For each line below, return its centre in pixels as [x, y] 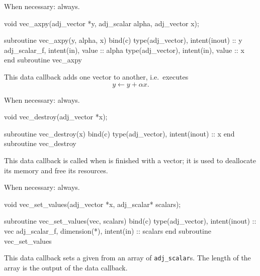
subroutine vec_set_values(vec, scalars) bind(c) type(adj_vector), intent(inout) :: [130, 221]
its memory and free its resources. [56, 170]
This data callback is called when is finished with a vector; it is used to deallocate [130, 160]
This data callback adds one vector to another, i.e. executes [96, 76]
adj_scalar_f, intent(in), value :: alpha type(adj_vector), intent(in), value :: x [124, 50]
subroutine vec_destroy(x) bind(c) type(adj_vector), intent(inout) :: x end [119, 133]
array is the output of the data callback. [66, 267]
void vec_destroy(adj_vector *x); [56, 117]
